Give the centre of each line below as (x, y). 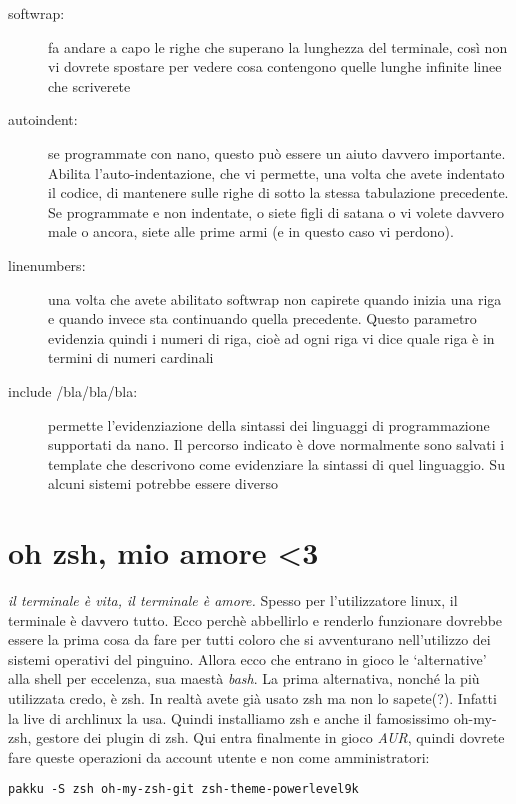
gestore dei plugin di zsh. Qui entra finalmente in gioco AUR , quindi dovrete (270, 737)
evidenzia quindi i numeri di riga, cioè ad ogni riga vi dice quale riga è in (271, 337)
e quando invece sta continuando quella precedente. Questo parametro (262, 318)
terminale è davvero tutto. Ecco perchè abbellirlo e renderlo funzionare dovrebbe (255, 619)
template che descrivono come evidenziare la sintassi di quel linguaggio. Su (276, 463)
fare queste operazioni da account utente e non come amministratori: (219, 756)
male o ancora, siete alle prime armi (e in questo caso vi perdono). (251, 231)
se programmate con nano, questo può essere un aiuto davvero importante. (277, 152)
